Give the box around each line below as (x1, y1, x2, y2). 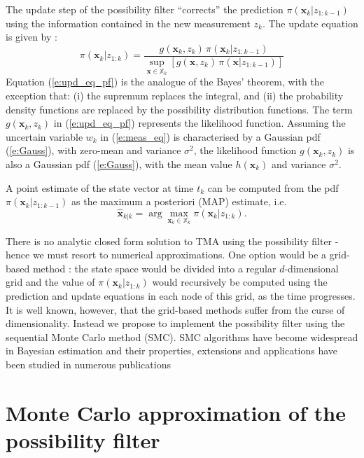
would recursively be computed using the (152, 275, 328, 289)
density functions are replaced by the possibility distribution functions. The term (6, 102, 353, 116)
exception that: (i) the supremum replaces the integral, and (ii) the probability (6, 88, 344, 103)
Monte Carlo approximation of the (6, 398, 346, 426)
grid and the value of (6, 275, 95, 289)
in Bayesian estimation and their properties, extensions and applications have (6, 343, 338, 358)
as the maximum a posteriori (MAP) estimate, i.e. (71, 194, 287, 209)
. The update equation (262, 15, 358, 30)
